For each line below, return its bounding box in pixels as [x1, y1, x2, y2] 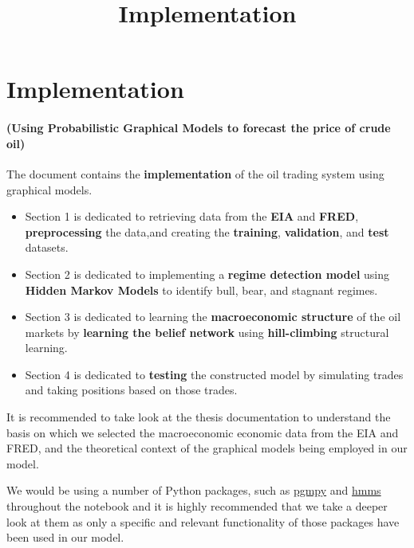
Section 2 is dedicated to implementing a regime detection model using [25, 265, 390, 282]
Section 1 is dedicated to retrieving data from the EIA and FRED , [25, 208, 359, 225]
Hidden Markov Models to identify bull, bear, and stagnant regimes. [25, 281, 378, 298]
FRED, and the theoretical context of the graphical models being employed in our [6, 440, 408, 456]
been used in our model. [6, 529, 124, 546]
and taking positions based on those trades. [25, 382, 238, 398]
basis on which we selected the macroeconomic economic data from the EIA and [6, 424, 399, 440]
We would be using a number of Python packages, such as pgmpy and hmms [6, 482, 381, 499]
